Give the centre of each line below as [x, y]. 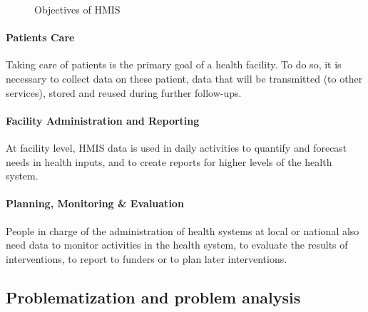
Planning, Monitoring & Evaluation [95, 203]
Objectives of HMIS [77, 9]
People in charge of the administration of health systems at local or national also [183, 230]
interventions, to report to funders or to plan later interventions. [147, 258]
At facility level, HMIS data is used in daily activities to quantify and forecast [177, 147]
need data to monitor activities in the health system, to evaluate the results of [177, 245]
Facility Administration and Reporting [103, 120]
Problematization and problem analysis [153, 297]
